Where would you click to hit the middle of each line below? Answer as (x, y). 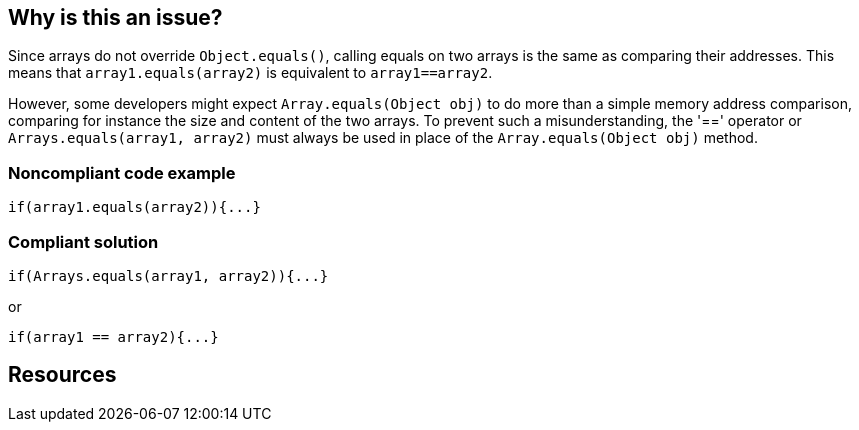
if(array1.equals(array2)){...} (134, 207)
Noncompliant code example (122, 172)
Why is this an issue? (115, 17)
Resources (62, 375)
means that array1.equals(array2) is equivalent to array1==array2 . (250, 73)
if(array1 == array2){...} (113, 336)
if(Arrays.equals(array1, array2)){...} (168, 275)
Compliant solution (83, 241)
